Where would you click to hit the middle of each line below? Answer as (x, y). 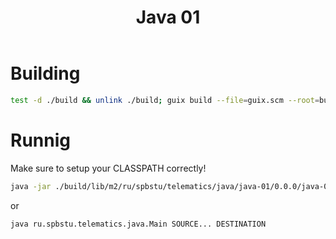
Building (45, 73)
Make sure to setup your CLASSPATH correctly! (108, 168)
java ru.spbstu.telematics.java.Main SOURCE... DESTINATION (138, 224)
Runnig (40, 140)
